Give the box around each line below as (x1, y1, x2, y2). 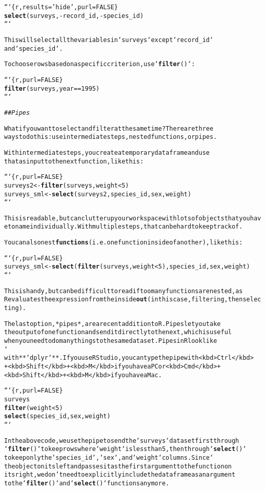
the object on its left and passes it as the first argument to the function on (4, 462, 232, 470)
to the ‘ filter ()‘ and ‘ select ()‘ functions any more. (4, 479, 170, 487)
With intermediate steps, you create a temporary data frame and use (4, 149, 210, 156)
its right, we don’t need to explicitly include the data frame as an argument (4, 471, 236, 479)
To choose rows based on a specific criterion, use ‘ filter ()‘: (4, 60, 195, 68)
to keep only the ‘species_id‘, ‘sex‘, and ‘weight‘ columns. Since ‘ (4, 454, 214, 461)
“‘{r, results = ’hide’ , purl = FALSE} (4, 4, 118, 11)
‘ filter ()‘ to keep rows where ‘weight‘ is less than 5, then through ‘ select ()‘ (4, 445, 247, 453)
